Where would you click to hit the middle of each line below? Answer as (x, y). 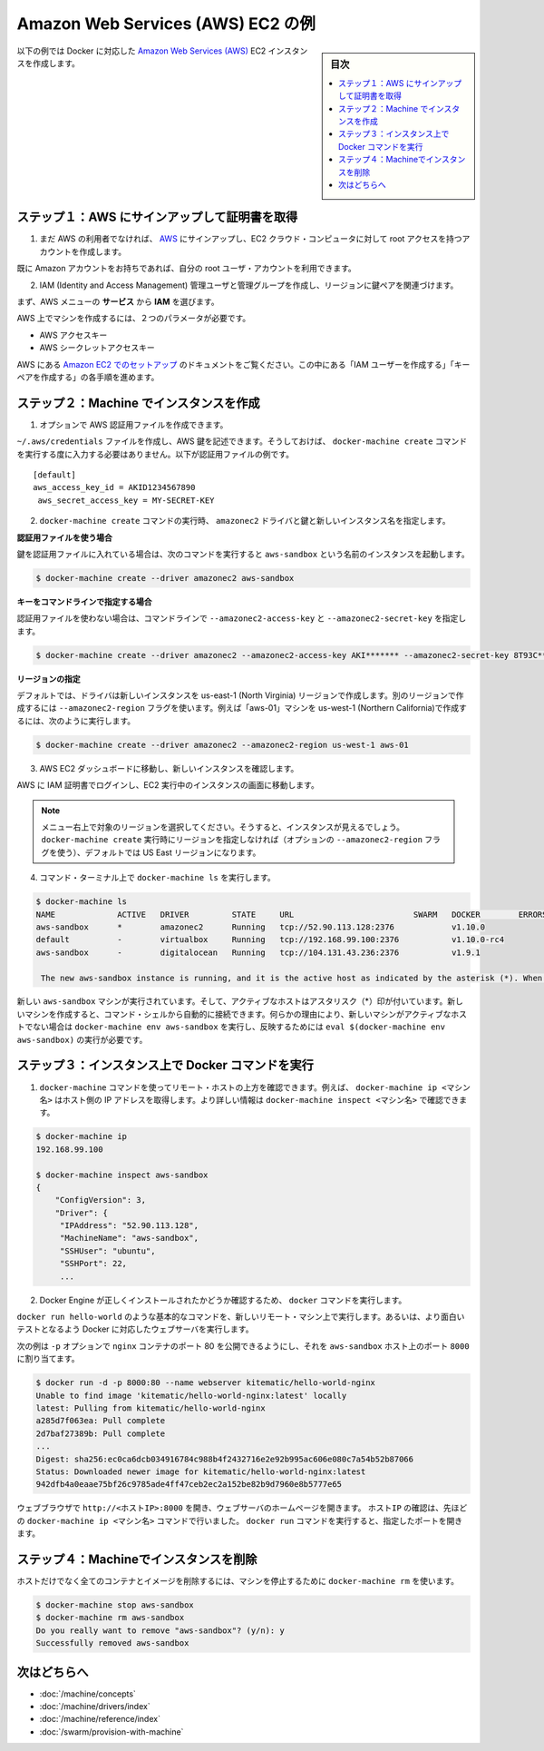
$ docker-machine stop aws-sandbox (115, 1605)
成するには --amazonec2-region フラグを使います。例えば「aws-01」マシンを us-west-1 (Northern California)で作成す (242, 708)
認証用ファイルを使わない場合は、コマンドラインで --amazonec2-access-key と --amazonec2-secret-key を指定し (242, 618)
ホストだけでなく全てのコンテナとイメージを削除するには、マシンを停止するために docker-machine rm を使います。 (238, 1580)
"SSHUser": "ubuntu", (107, 1251)
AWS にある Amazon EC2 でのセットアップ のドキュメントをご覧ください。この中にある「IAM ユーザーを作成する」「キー (243, 364)
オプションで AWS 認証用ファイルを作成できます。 (134, 424)
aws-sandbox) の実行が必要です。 (82, 1039)
